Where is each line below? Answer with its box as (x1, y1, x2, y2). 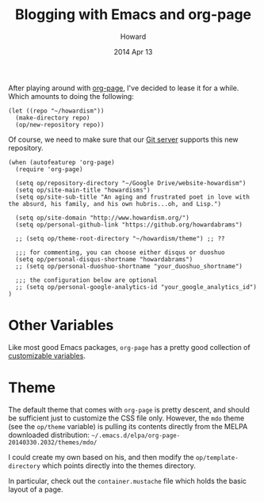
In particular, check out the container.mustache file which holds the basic (8, 476, 247, 485)
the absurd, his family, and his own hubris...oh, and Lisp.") (8, 200, 222, 207)
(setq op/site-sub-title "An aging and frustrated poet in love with (15, 192, 250, 201)
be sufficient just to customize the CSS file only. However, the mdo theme (8, 413, 245, 423)
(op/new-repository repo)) (15, 120, 105, 128)
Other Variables (8, 317, 114, 334)
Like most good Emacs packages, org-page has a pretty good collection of (8, 342, 251, 352)
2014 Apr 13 (113, 47, 153, 56)
